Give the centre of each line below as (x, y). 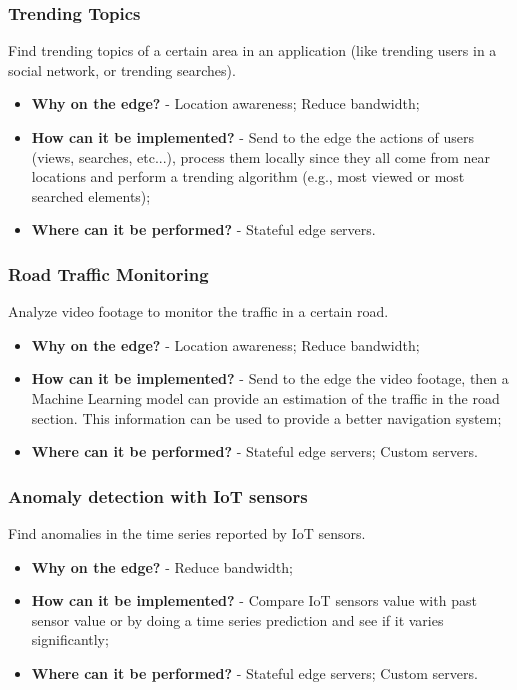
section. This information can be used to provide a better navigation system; (266, 417)
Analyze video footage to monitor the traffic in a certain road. (198, 311)
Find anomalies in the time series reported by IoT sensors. (187, 532)
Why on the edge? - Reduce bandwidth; (162, 566)
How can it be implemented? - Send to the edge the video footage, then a (270, 378)
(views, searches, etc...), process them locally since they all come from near (261, 156)
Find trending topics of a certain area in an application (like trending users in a (252, 50)
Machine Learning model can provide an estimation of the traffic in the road (265, 397)
